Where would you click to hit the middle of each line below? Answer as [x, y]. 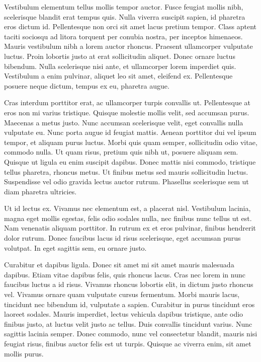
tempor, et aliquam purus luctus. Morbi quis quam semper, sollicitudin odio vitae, [131, 142]
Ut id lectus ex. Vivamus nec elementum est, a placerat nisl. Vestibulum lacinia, [127, 208]
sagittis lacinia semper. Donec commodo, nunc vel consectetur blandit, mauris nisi [131, 334]
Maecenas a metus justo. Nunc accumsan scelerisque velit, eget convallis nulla [124, 122]
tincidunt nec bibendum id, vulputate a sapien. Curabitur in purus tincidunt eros [129, 304]
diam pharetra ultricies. [40, 191]
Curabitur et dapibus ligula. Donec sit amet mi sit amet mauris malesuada [119, 265]
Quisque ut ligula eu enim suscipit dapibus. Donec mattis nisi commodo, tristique [130, 161]
